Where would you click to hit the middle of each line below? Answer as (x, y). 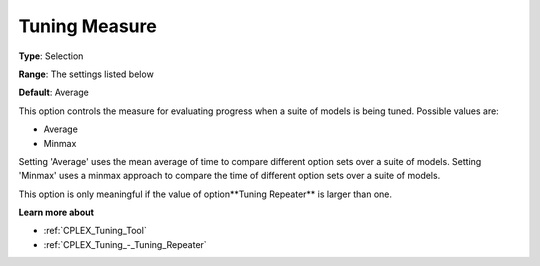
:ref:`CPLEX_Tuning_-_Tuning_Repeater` (125, 244)
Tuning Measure (87, 26)
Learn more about (56, 212)
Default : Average (54, 92)
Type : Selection (51, 56)
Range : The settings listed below (86, 74)
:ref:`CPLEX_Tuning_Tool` (95, 231)
